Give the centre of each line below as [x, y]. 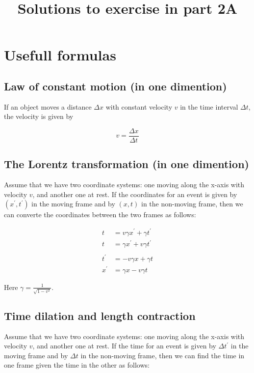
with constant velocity [139, 106]
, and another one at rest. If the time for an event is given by [124, 346]
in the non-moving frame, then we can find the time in [163, 355]
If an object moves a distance [48, 106]
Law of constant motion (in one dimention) [115, 86]
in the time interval [209, 106]
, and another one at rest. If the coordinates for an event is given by [135, 194]
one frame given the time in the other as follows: [77, 365]
